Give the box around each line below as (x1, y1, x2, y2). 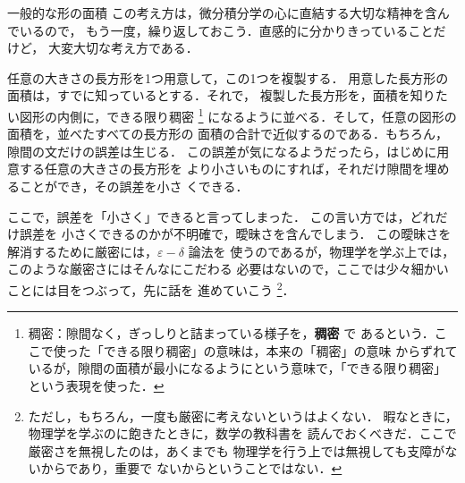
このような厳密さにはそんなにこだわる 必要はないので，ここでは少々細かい (7, 259, 449, 278)
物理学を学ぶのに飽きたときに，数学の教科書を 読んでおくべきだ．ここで (28, 424, 457, 443)
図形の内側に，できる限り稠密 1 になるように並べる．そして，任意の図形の (19, 104, 457, 125)
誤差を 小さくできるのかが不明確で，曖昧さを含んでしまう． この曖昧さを (19, 225, 452, 243)
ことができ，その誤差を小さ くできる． (19, 177, 249, 195)
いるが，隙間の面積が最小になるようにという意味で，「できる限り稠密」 (28, 359, 447, 377)
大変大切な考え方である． (47, 38, 199, 57)
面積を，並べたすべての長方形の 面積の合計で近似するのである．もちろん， (7, 124, 448, 143)
